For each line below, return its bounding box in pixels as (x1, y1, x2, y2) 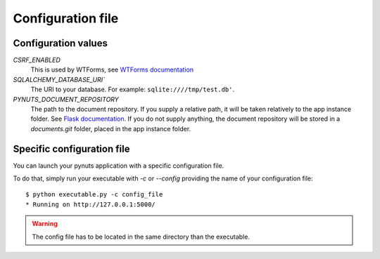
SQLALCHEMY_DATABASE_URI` (13, 75, 106, 84)
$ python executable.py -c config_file (25, 190, 163, 199)
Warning (32, 220, 58, 228)
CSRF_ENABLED (13, 56, 61, 65)
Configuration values (13, 37, 108, 49)
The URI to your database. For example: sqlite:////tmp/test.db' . (30, 85, 235, 94)
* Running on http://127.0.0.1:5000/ (25, 200, 156, 208)
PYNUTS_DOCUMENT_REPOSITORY (13, 95, 119, 103)
